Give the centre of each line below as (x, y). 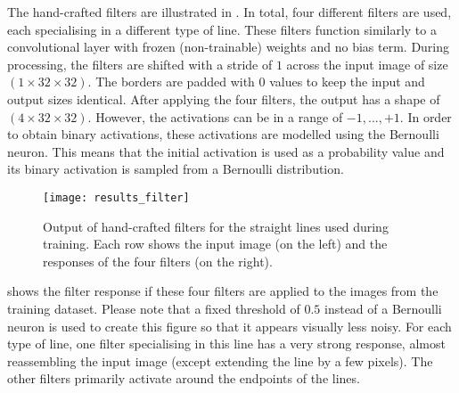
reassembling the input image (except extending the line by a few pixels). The (220, 360)
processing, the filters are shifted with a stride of (140, 64)
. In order (426, 116)
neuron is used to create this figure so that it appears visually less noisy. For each (229, 326)
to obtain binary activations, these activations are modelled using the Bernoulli (223, 134)
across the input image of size (367, 64)
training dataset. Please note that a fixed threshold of (154, 308)
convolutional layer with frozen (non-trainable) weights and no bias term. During (229, 47)
